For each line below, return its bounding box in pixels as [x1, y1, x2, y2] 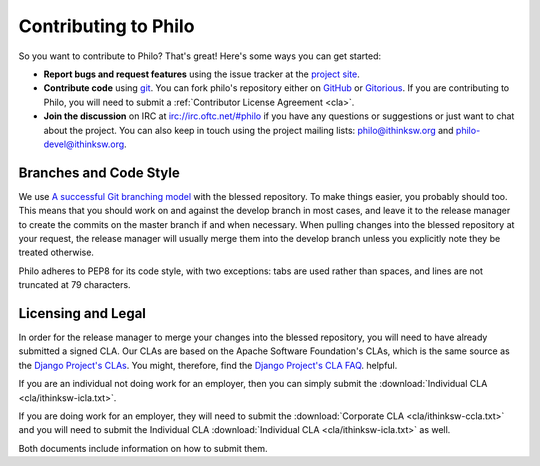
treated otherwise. [18, 246, 95, 259]
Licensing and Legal [18, 305, 147, 322]
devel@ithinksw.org [43, 138, 125, 150]
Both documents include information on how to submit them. [18, 442, 269, 454]
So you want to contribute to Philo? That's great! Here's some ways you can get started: [18, 50, 382, 62]
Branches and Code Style [18, 164, 180, 181]
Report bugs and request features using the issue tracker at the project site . [43, 68, 360, 80]
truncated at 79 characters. [18, 279, 131, 291]
